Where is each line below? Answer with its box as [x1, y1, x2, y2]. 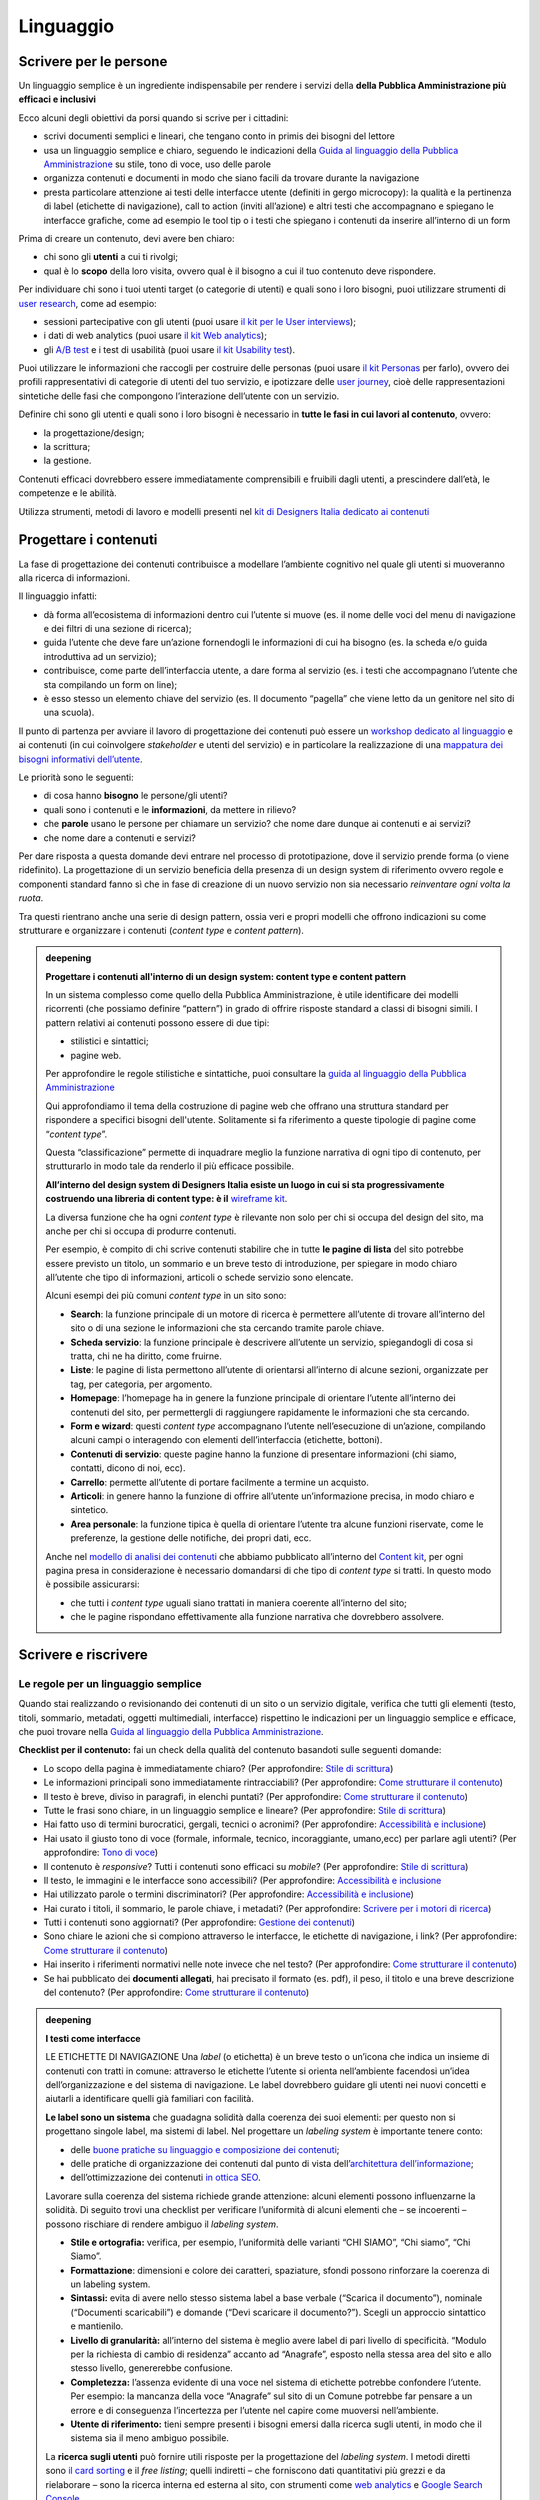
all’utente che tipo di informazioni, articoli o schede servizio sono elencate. [45, 1271, 354, 1284]
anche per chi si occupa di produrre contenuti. [45, 1225, 237, 1237]
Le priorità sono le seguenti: [18, 771, 134, 783]
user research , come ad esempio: [18, 297, 157, 309]
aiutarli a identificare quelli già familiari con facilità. [45, 2093, 255, 2105]
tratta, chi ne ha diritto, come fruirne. [70, 1350, 222, 1362]
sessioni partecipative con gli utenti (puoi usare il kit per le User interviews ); [43, 315, 357, 327]
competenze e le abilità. [18, 487, 117, 499]
